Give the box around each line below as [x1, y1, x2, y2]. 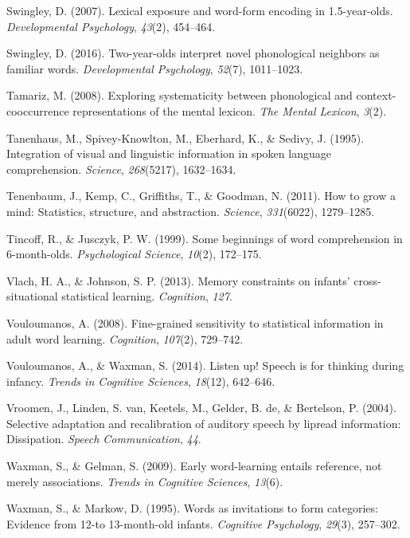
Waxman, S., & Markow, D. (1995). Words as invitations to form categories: [6, 500, 378, 516]
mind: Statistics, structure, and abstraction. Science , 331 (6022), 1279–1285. [6, 202, 375, 219]
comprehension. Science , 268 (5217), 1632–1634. [6, 160, 236, 177]
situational [6, 288, 58, 304]
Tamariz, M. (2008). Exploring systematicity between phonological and [6, 87, 353, 104]
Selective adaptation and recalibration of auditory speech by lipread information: [6, 414, 401, 431]
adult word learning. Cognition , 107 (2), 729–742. [6, 330, 244, 347]
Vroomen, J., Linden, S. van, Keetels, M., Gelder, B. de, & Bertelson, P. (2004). [6, 399, 396, 416]
